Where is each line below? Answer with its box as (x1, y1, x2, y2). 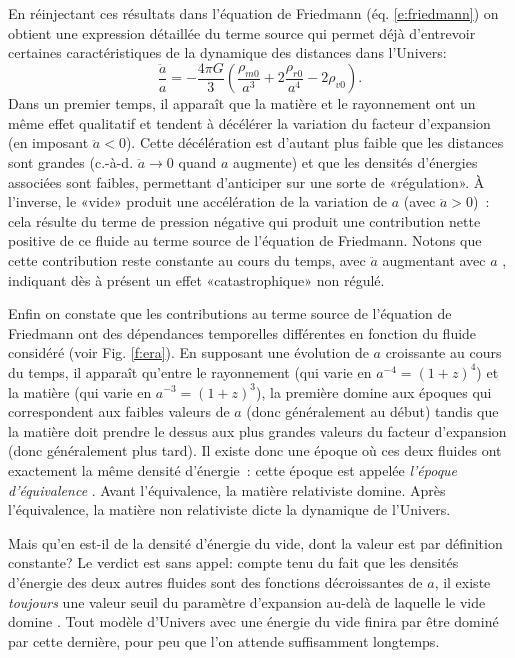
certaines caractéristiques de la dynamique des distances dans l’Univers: (8, 42, 447, 63)
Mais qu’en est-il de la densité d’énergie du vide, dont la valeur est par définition (8, 532, 503, 553)
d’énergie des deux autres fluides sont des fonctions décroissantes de (8, 571, 423, 592)
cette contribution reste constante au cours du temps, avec (8, 250, 366, 270)
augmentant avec (382, 250, 486, 270)
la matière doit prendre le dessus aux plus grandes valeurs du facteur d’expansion (8, 420, 507, 441)
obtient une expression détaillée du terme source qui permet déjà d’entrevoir (8, 22, 476, 43)
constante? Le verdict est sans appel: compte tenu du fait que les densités (8, 552, 459, 573)
